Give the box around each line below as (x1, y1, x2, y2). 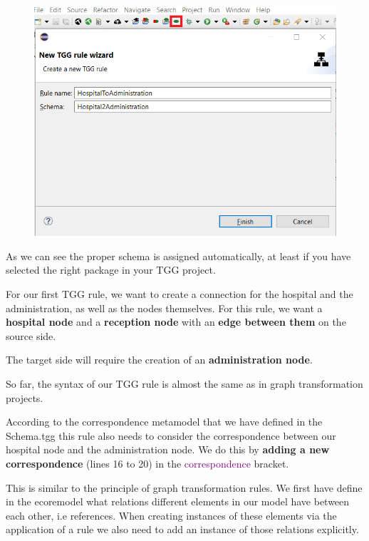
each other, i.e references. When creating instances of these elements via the (6, 507, 337, 522)
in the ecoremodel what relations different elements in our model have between (6, 494, 350, 509)
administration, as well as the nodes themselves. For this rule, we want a (6, 300, 323, 315)
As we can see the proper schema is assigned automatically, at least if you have (6, 248, 351, 263)
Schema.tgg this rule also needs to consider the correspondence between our (6, 428, 336, 443)
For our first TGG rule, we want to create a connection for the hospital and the (6, 287, 353, 302)
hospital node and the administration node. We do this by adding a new (6, 442, 330, 457)
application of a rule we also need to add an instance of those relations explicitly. (6, 522, 359, 537)
